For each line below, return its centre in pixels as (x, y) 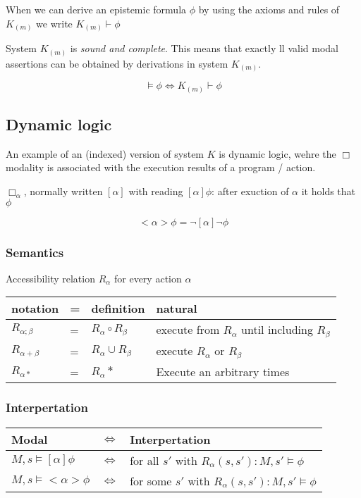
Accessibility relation (50, 278)
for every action (148, 278)
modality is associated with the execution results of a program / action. (161, 167)
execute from (188, 330)
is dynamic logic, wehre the (277, 153)
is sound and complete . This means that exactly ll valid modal (204, 48)
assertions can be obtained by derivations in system (117, 63)
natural (177, 309)
